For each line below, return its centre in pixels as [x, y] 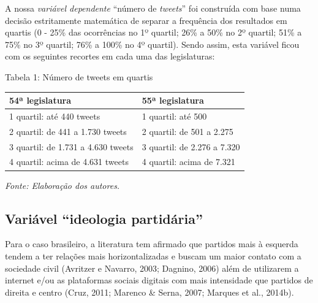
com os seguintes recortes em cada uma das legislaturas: [110, 56]
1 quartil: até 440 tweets [55, 116]
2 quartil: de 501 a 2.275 [187, 131]
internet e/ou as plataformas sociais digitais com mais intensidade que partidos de [159, 280]
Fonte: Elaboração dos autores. [62, 185]
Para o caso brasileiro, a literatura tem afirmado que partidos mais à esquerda [152, 244]
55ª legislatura [173, 100]
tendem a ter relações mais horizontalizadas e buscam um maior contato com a [153, 255]
